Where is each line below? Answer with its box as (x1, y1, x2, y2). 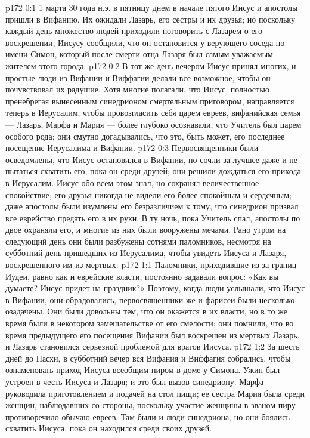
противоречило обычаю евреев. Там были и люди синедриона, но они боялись (5, 410, 290, 422)
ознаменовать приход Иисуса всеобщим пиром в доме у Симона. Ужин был (5, 363, 280, 376)
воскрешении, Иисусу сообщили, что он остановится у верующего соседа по (5, 36, 285, 48)
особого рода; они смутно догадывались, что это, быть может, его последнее (5, 129, 285, 142)
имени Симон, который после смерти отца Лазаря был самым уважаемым (5, 48, 273, 60)
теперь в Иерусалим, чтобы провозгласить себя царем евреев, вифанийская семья (5, 106, 301, 119)
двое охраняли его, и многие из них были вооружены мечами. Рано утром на (5, 223, 286, 236)
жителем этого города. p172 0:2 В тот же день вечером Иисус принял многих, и (5, 59, 296, 72)
